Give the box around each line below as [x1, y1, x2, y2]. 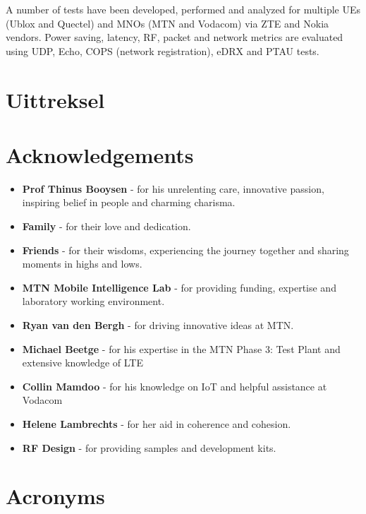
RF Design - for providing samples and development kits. [22, 440, 276, 455]
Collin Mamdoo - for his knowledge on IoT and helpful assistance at [22, 378, 327, 393]
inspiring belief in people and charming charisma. [22, 195, 236, 210]
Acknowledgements [6, 140, 194, 169]
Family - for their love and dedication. [22, 219, 191, 234]
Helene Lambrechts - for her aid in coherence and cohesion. [22, 417, 291, 431]
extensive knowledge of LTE [22, 355, 143, 370]
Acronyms [6, 482, 105, 510]
